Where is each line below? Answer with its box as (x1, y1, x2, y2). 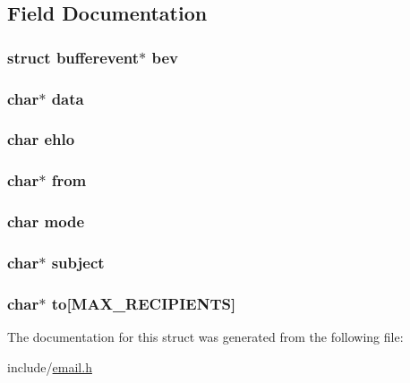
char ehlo (7, 128, 75, 150)
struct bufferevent (7, 46, 140, 68)
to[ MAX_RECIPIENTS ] (51, 292, 236, 314)
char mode (7, 210, 85, 233)
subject (51, 251, 105, 273)
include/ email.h (7, 357, 92, 376)
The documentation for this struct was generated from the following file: (7, 328, 404, 346)
